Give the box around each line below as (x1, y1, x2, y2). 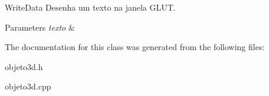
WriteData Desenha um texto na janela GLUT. (5, 1, 176, 13)
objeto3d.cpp (5, 80, 51, 92)
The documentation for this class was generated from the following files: (5, 41, 265, 53)
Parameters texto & (5, 21, 75, 33)
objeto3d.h (5, 60, 43, 72)
